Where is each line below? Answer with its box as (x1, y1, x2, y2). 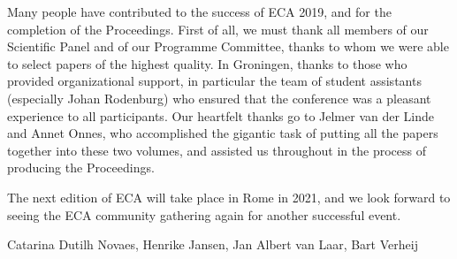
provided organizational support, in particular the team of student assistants (7, 72, 422, 90)
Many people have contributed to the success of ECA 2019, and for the (7, 3, 392, 20)
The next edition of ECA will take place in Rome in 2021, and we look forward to (7, 187, 451, 206)
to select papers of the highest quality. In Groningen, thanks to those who (7, 54, 407, 72)
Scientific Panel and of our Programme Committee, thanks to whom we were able (7, 37, 449, 56)
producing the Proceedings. (7, 158, 155, 177)
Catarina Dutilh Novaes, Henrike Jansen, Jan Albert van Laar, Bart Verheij (7, 235, 418, 254)
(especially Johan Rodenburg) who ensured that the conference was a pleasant (7, 88, 431, 107)
